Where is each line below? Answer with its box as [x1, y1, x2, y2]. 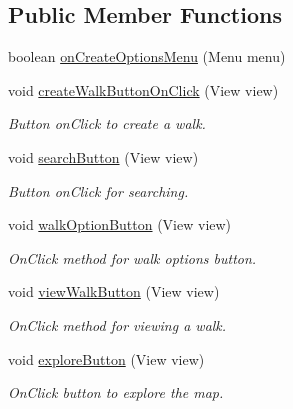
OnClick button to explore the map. [8, 382, 224, 403]
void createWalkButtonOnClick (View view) [8, 79, 279, 100]
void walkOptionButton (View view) [8, 214, 232, 235]
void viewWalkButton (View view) [8, 281, 220, 302]
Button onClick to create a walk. [8, 113, 206, 134]
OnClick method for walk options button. [8, 247, 257, 268]
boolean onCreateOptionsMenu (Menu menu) [8, 46, 286, 67]
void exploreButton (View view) [8, 348, 205, 369]
